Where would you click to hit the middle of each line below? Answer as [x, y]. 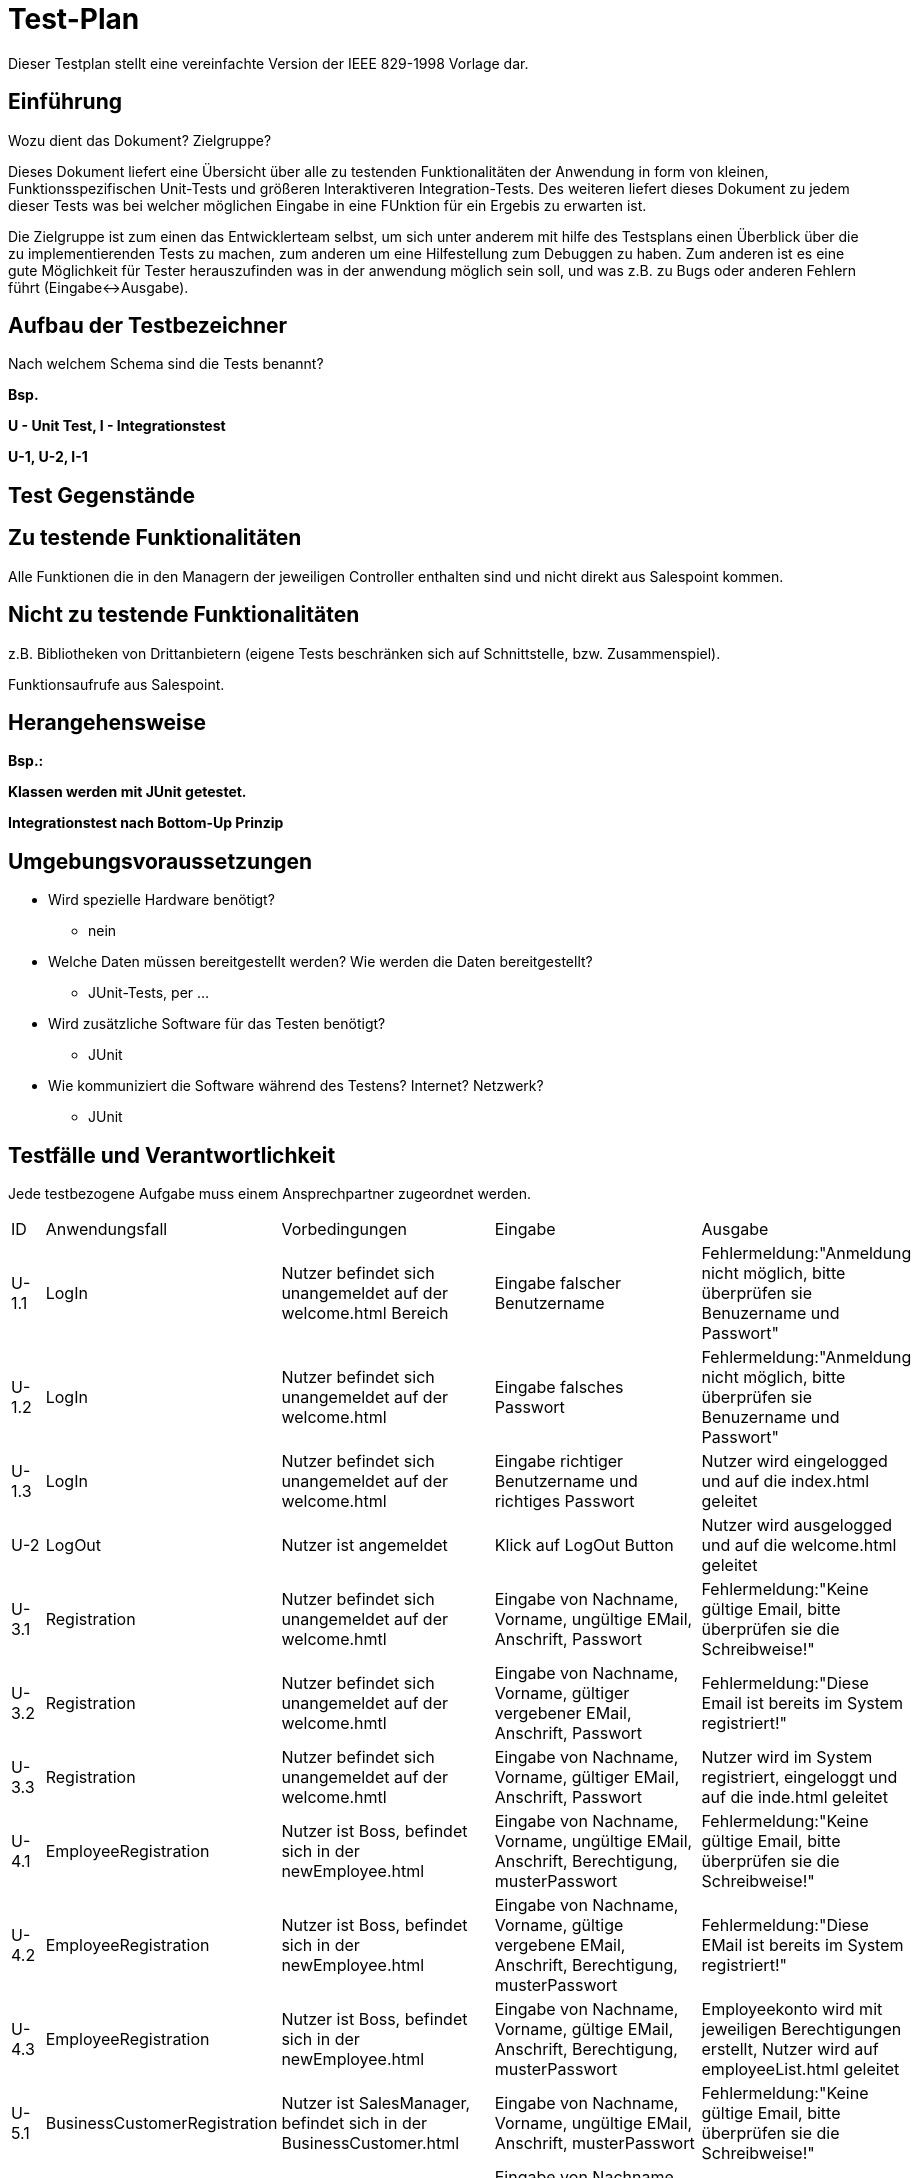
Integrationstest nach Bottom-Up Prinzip [146, 823]
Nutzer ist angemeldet [364, 1545]
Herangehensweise [107, 722]
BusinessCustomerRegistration [161, 2123]
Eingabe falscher [558, 1283]
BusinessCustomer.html [370, 2143]
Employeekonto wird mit [792, 2009]
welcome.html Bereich [365, 1313]
